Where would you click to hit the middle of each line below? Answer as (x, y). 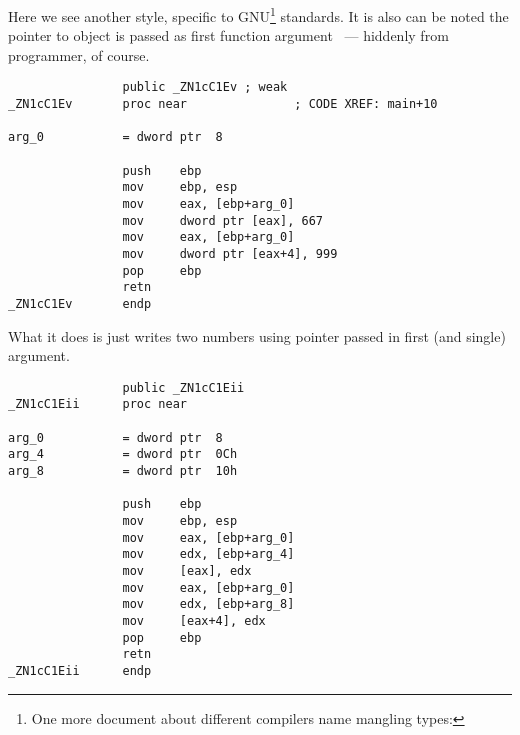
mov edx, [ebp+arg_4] (208, 554)
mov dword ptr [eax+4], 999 (230, 254)
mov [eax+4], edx (194, 621)
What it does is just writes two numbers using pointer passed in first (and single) (257, 335)
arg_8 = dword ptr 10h (123, 471)
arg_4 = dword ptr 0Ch (123, 454)
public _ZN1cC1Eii (183, 387)
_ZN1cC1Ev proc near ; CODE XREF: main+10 (223, 104)
